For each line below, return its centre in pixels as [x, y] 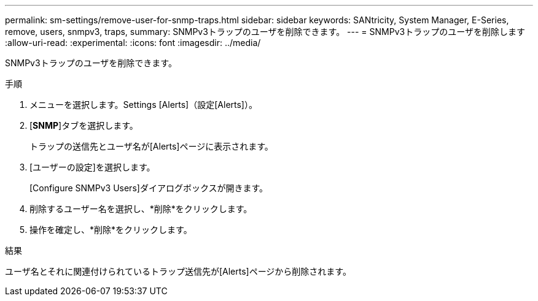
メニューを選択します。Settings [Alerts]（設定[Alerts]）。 [143, 105]
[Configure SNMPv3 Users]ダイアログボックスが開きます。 [149, 188]
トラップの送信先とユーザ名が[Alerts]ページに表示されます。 [151, 146]
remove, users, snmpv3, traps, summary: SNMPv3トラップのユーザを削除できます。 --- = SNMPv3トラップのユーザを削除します [265, 32]
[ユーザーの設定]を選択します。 [92, 167]
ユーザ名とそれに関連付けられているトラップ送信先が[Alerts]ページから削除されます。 [178, 271]
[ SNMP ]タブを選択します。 [84, 125]
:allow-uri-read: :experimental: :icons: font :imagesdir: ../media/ [133, 43]
